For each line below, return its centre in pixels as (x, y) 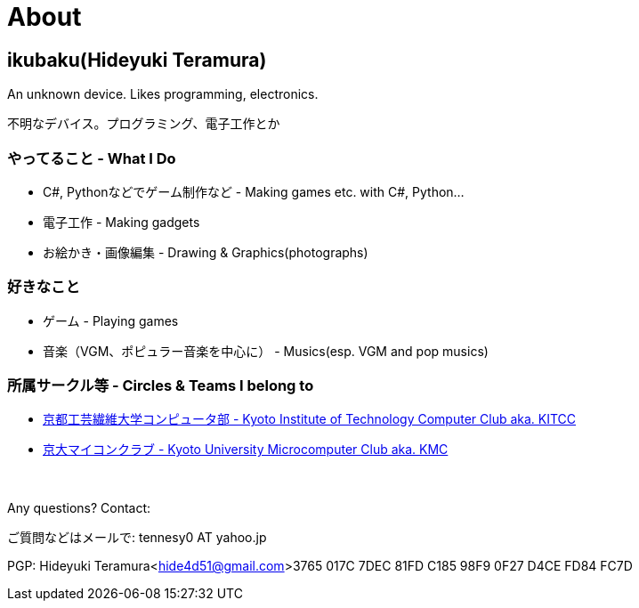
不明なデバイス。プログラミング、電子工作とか (144, 124)
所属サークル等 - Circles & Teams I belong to (161, 386)
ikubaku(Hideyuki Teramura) (137, 60)
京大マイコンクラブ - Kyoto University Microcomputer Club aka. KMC (246, 450)
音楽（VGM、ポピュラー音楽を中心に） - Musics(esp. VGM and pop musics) (266, 351)
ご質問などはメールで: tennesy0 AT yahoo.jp (137, 538)
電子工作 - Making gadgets (121, 222)
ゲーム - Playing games (111, 320)
